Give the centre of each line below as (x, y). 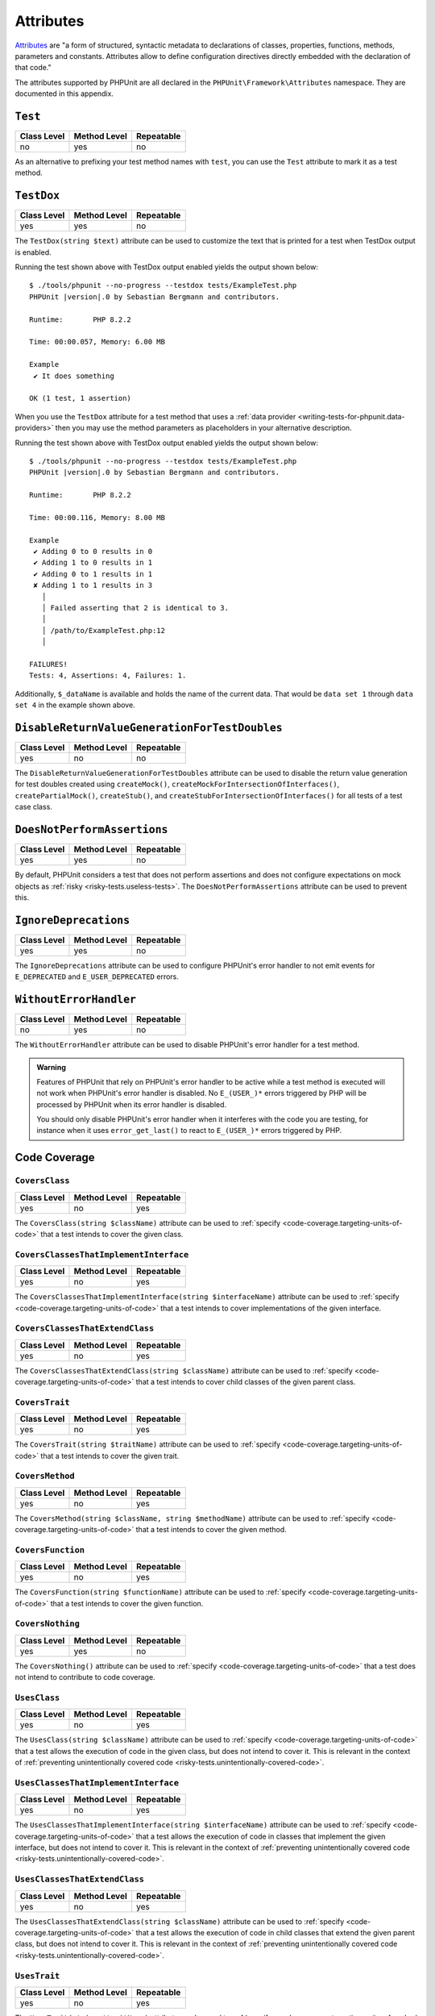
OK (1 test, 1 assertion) (81, 398)
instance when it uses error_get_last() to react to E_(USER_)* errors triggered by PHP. (189, 1131)
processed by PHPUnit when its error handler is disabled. (132, 1104)
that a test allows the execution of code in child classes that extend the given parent (275, 1932)
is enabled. (33, 252)
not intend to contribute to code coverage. (85, 1677)
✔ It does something (74, 376)
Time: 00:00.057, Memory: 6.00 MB (97, 342)
